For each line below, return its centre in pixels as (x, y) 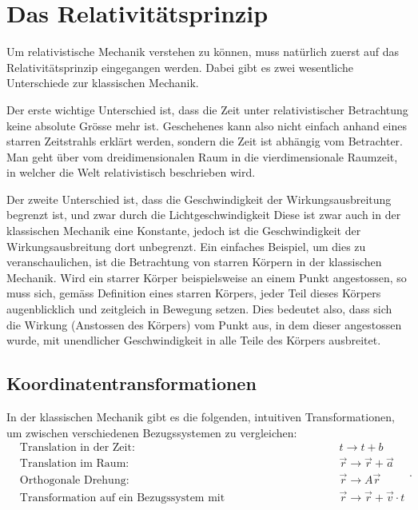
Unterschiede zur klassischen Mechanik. (103, 83)
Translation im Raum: (74, 464)
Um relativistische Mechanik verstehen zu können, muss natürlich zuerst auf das (203, 52)
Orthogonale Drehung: (74, 480)
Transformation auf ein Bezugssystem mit (122, 498)
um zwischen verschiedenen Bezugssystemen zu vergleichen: (152, 432)
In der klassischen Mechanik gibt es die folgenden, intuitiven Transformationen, (201, 417)
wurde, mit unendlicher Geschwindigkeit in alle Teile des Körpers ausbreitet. (194, 340)
